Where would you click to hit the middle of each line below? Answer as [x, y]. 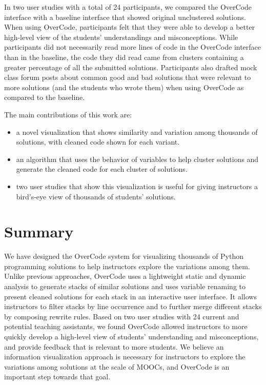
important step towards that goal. [57, 377]
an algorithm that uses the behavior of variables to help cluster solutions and [137, 159]
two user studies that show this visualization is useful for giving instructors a [137, 186]
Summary [39, 231]
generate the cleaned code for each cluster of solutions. [102, 169]
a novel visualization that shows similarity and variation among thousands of [137, 131]
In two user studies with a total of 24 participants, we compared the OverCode [128, 7]
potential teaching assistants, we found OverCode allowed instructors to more [126, 326]
